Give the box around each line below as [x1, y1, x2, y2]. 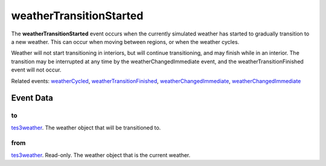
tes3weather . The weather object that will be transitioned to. [11, 124, 161, 131]
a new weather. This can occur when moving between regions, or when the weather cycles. [11, 38, 240, 45]
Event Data [11, 93, 54, 103]
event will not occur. [11, 66, 62, 73]
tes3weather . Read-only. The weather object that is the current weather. [11, 151, 191, 159]
